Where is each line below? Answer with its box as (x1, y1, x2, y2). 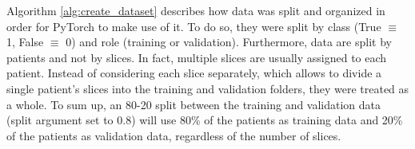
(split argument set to (6, 112, 114, 128)
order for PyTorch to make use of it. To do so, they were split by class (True (6, 18, 381, 34)
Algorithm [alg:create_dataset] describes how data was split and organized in (6, 2, 385, 18)
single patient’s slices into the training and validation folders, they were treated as (6, 80, 409, 96)
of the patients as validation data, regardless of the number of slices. (6, 127, 341, 143)
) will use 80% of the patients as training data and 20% (131, 112, 403, 128)
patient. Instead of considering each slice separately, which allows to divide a (6, 65, 382, 81)
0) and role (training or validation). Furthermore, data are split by (66, 33, 392, 50)
